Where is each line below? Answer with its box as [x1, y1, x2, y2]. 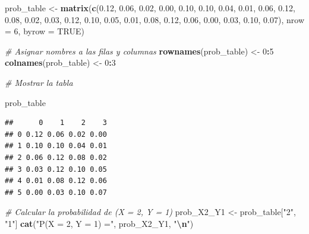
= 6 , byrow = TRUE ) [5, 25, 84, 37]
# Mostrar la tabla [5, 76, 73, 88]
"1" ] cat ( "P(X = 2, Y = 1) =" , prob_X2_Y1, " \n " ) [5, 217, 194, 229]
